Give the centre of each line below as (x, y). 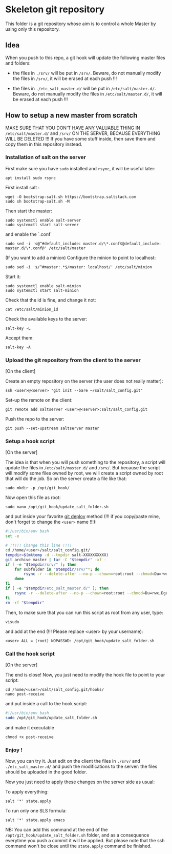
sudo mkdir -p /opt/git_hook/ (38, 488)
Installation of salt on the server (46, 157)
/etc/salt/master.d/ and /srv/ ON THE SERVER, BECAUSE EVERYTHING (83, 133)
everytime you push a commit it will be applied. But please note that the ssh (85, 840)
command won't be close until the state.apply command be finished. (79, 846)
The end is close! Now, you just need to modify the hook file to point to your (85, 674)
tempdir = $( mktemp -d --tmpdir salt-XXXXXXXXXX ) (57, 555)
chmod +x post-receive (29, 737)
